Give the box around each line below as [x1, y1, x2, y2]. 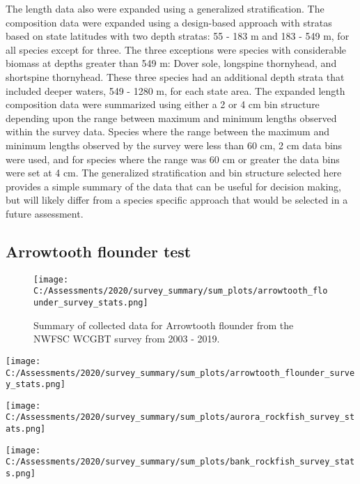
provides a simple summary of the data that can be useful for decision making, [6, 179, 341, 193]
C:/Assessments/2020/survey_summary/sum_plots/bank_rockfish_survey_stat [6, 457, 355, 467]
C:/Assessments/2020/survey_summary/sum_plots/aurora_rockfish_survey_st [6, 412, 355, 423]
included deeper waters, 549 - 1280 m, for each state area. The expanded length [6, 83, 345, 98]
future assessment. [6, 206, 84, 220]
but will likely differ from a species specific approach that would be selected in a [6, 192, 348, 207]
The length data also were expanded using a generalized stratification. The [6, 1, 324, 15]
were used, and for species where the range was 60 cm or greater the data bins [6, 151, 340, 166]
